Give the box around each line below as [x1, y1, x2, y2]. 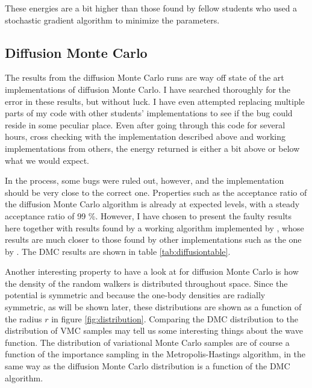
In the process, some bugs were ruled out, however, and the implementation [5, 174, 284, 187]
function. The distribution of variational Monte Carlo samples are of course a [5, 336, 290, 348]
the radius [5, 312, 42, 325]
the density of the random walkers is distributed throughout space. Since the [5, 277, 288, 289]
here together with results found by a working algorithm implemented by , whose [5, 221, 304, 234]
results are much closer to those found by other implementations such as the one [5, 233, 302, 246]
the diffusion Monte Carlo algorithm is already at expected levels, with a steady [5, 198, 300, 210]
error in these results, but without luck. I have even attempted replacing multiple [5, 95, 305, 107]
